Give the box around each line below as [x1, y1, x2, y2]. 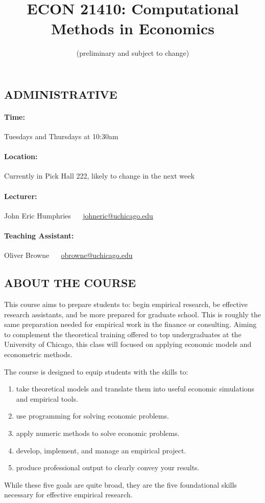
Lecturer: [4, 190, 37, 201]
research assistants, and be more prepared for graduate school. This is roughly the [4, 309, 261, 319]
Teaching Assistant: [4, 230, 74, 241]
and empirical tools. [16, 393, 78, 404]
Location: [4, 151, 38, 162]
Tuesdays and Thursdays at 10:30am [4, 131, 118, 142]
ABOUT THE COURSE [4, 275, 136, 291]
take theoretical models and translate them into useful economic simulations [16, 383, 255, 394]
